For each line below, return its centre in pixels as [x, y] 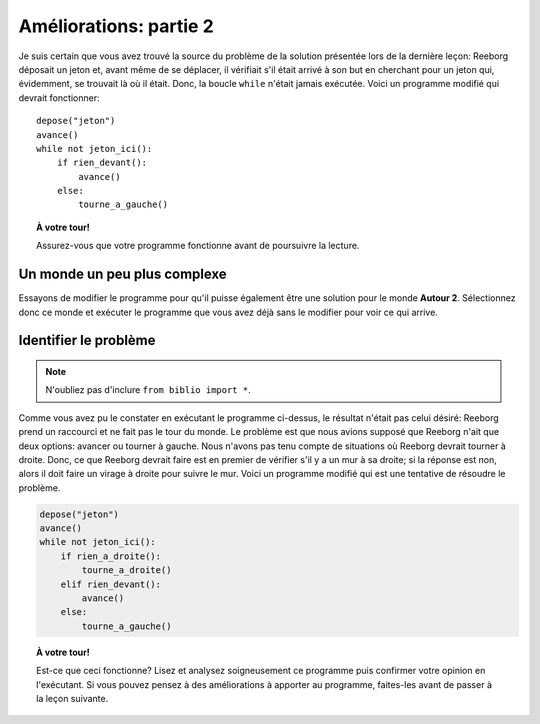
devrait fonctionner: [59, 97]
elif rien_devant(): [111, 584]
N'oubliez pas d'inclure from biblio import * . [148, 390]
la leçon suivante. [72, 698]
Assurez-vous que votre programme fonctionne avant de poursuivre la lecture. [198, 246]
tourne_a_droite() [126, 570]
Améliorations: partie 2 [116, 26]
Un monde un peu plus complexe [122, 274]
